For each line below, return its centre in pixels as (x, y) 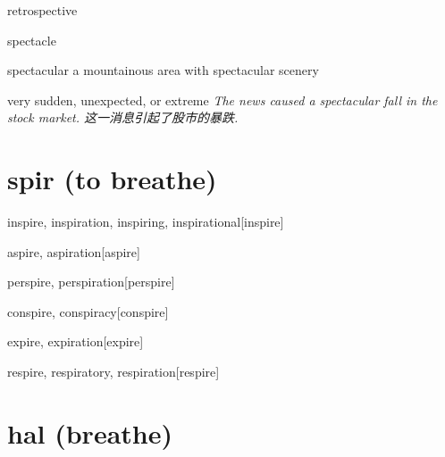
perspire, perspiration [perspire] (91, 282)
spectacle (32, 40)
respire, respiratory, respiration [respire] (113, 372)
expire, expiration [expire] (76, 341)
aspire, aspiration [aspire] (74, 251)
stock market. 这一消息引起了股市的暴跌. (123, 117)
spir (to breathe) (112, 179)
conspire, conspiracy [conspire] (88, 311)
